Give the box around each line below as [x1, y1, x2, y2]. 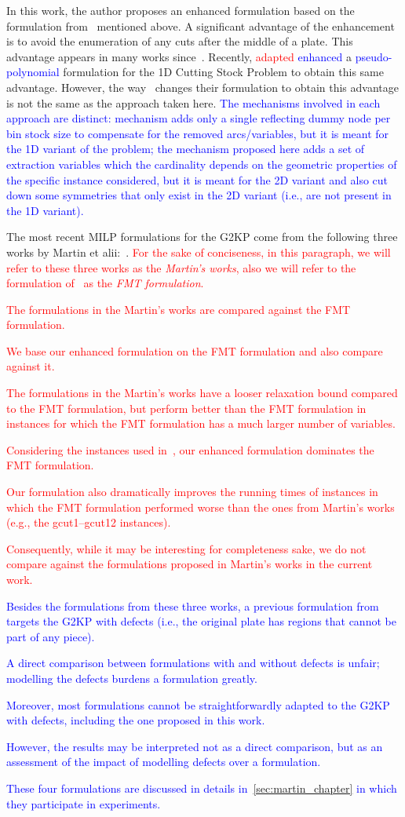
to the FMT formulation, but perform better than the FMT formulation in [6, 399, 367, 416]
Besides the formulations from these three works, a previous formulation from [6, 597, 379, 614]
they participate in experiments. [6, 795, 161, 812]
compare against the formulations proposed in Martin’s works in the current [6, 556, 373, 572]
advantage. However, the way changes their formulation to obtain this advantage [6, 78, 399, 95]
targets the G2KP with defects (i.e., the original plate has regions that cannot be [6, 613, 396, 629]
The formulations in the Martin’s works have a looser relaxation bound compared [6, 385, 398, 401]
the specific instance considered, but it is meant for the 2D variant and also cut [6, 171, 389, 188]
